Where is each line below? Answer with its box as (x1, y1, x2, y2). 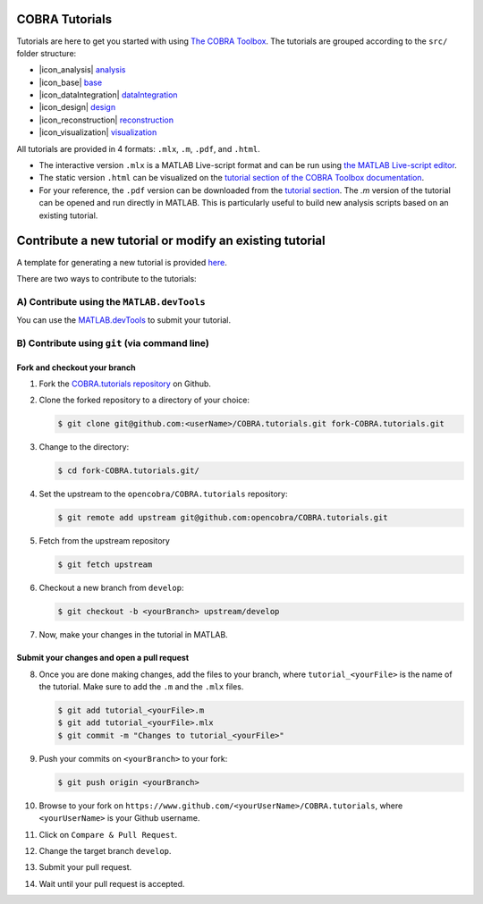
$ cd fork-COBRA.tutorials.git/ (57, 466, 200, 476)
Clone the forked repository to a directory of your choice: (38, 394, 250, 406)
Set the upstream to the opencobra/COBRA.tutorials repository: (38, 488, 288, 500)
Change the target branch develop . (38, 845, 172, 856)
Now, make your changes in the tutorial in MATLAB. (38, 629, 228, 640)
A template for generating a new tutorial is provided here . (16, 257, 227, 267)
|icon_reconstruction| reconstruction (38, 114, 174, 125)
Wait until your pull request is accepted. (38, 878, 185, 889)
